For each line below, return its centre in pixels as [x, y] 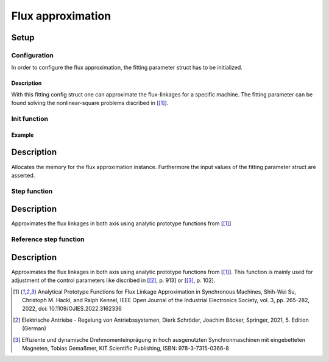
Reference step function [48, 239]
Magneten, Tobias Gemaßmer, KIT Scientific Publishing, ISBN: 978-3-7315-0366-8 [126, 349]
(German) [34, 328]
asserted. [23, 175]
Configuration [33, 55]
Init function [30, 118]
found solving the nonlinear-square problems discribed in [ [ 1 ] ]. [90, 103]
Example [23, 135]
